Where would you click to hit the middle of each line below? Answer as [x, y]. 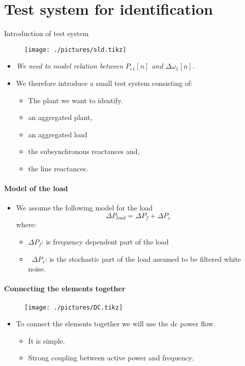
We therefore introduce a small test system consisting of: [104, 83]
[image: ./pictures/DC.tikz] [74, 307]
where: [26, 224]
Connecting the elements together [65, 288]
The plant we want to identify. [75, 100]
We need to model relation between [70, 66]
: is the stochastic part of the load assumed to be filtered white [143, 258]
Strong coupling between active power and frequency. [111, 358]
